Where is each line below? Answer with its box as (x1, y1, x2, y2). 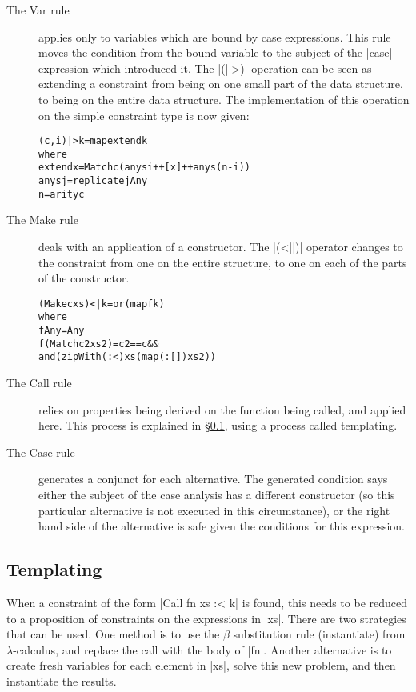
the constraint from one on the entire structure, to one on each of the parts (38, 254, 407, 270)
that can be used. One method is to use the (6, 626, 220, 642)
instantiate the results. (6, 673, 117, 690)
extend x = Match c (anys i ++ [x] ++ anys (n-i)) (38, 162, 250, 174)
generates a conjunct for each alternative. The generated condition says (38, 470, 388, 487)
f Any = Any (38, 325, 85, 337)
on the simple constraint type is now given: (38, 106, 250, 123)
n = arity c (38, 188, 85, 200)
